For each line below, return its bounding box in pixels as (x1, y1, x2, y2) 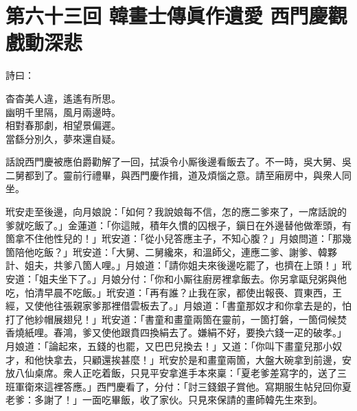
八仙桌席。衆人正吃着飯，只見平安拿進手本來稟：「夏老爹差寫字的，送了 (14, 366, 337, 380)
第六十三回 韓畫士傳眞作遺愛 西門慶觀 (5, 1, 347, 30)
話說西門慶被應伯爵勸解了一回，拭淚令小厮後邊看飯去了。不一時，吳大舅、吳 (5, 154, 352, 169)
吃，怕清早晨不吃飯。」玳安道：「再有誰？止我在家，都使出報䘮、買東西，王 (5, 285, 342, 299)
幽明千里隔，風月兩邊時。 (5, 104, 121, 119)
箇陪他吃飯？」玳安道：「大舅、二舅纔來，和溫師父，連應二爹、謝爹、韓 (5, 244, 327, 259)
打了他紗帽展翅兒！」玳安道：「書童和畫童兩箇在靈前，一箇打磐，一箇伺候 (5, 312, 337, 326)
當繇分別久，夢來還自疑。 (5, 131, 121, 145)
